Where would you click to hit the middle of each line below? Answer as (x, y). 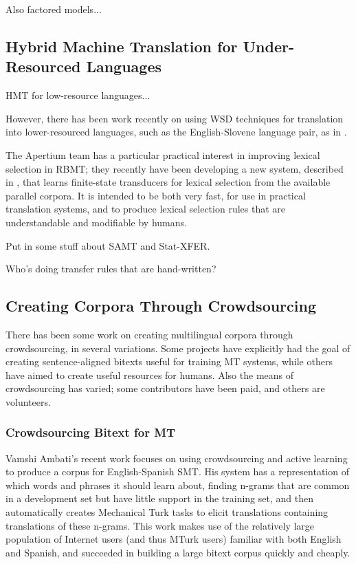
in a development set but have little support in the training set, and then (159, 498)
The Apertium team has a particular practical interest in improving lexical (163, 154)
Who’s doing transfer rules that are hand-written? (111, 269)
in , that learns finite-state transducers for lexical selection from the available (168, 182)
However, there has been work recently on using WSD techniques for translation (175, 118)
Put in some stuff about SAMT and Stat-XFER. (108, 245)
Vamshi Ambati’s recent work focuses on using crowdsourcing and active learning (177, 458)
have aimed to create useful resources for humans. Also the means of (150, 375)
